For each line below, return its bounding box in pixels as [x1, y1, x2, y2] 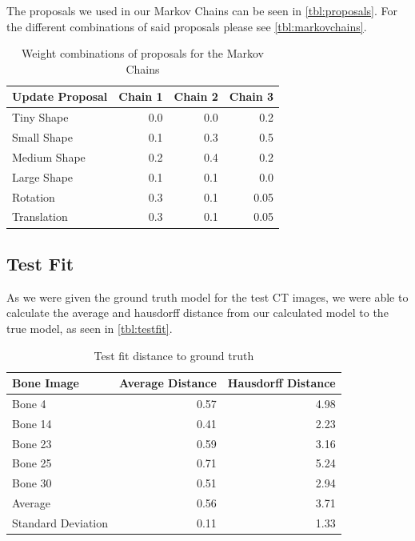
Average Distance [119, 375, 217, 391]
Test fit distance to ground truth [94, 347, 254, 363]
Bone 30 [12, 475, 52, 491]
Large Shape [12, 168, 74, 185]
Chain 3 [229, 88, 274, 105]
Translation [12, 208, 68, 225]
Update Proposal [12, 88, 108, 105]
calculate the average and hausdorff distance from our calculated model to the [6, 304, 389, 321]
